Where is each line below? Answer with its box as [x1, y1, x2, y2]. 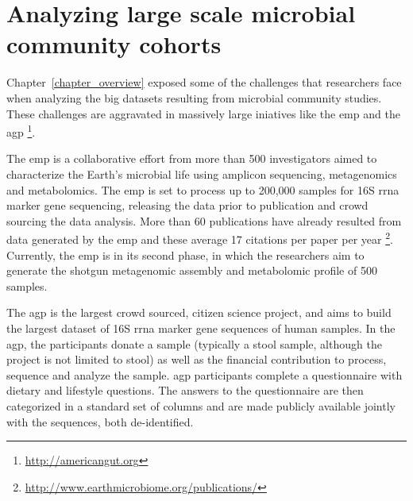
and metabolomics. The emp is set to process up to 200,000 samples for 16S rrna [6, 181, 399, 198]
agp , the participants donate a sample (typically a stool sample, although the [6, 335, 382, 352]
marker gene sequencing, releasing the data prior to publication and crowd [6, 197, 369, 214]
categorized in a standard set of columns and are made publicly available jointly [6, 397, 396, 414]
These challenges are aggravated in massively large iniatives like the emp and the [6, 105, 400, 121]
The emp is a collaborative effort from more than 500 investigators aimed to [6, 150, 377, 167]
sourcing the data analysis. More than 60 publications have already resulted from [6, 212, 402, 229]
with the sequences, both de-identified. [6, 413, 194, 430]
